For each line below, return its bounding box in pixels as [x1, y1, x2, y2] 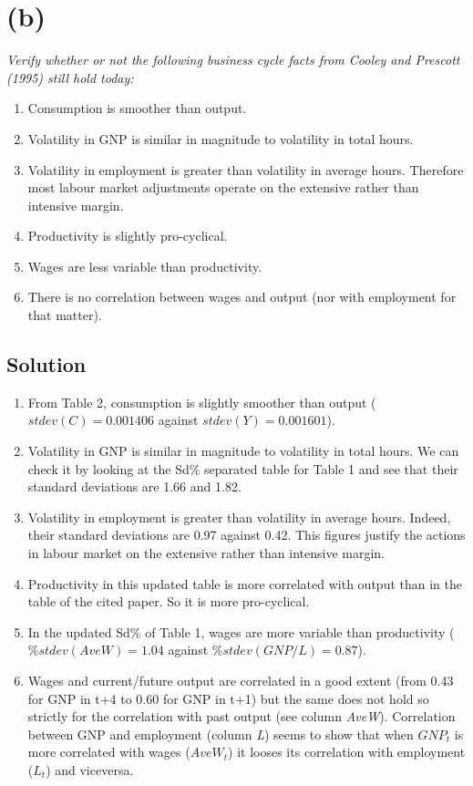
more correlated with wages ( [27, 742, 190, 761]
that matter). [27, 305, 102, 325]
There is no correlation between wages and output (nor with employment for [27, 287, 457, 306]
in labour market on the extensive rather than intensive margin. [27, 543, 385, 563]
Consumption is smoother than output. [27, 98, 247, 118]
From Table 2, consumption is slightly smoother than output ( [27, 392, 376, 411]
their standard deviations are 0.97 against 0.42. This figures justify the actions [27, 525, 466, 544]
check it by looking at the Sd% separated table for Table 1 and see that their [27, 459, 458, 478]
